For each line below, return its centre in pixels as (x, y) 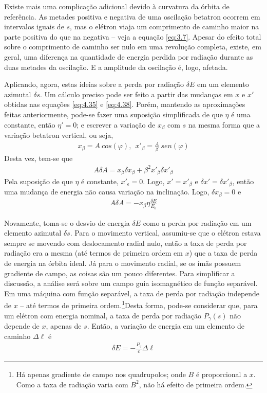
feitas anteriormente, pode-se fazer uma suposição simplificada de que (113, 114)
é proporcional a (222, 374)
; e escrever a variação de (116, 124)
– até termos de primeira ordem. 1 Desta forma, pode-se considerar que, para (139, 305)
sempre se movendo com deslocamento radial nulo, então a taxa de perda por (126, 243)
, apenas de (64, 326)
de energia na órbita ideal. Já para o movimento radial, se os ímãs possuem (123, 263)
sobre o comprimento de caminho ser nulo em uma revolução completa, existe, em (133, 47)
